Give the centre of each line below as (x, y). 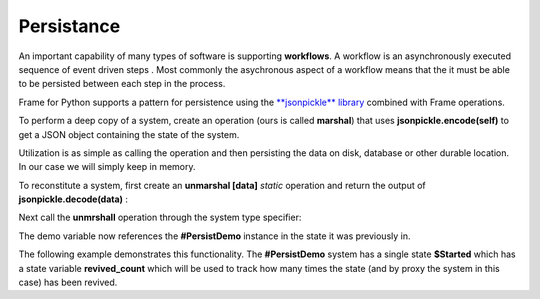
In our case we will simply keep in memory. (107, 167)
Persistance (69, 26)
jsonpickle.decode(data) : (73, 199)
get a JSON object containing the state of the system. (129, 134)
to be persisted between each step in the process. (122, 84)
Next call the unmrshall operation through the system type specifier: (160, 217)
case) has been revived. (68, 282)
